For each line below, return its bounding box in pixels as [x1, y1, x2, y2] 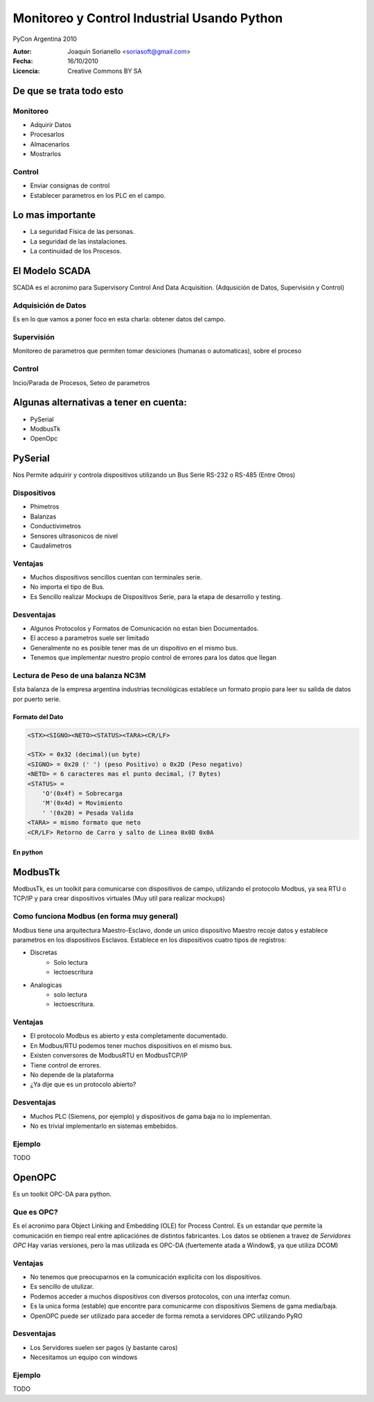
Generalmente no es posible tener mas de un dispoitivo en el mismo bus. [30, 643, 238, 652]
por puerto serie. [12, 695, 61, 703]
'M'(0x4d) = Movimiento [42, 799, 123, 807]
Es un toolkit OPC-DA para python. [12, 1190, 112, 1198]
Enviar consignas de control [30, 181, 110, 190]
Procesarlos [30, 130, 65, 139]
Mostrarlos [30, 150, 62, 158]
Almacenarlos [30, 140, 70, 149]
